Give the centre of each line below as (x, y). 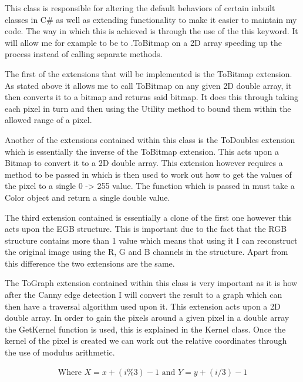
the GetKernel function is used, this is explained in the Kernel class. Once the (145, 329)
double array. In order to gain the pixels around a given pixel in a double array (147, 318)
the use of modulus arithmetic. (60, 352)
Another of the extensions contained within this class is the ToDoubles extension (150, 139)
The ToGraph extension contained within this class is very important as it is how (151, 283)
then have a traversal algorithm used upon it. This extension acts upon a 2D (143, 306)
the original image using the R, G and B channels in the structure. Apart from (147, 252)
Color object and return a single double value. (87, 197)
